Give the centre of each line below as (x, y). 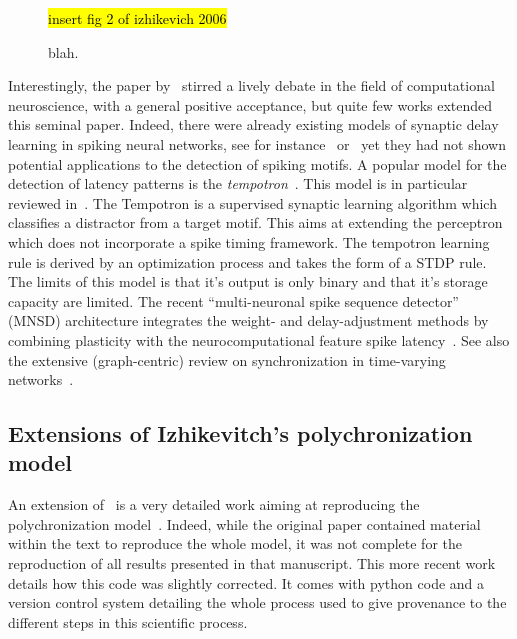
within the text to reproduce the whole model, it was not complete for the (235, 543)
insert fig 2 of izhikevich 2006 (137, 18)
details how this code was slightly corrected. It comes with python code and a (246, 582)
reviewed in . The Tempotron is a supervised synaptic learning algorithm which (252, 202)
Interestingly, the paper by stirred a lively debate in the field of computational (251, 85)
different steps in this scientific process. (128, 621)
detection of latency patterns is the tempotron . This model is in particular (238, 183)
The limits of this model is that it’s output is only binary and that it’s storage (248, 281)
